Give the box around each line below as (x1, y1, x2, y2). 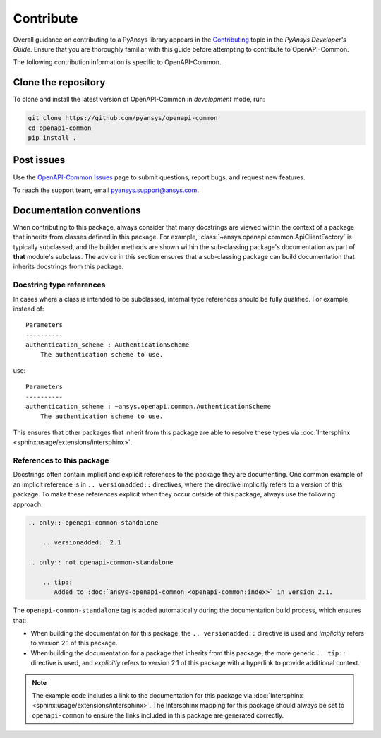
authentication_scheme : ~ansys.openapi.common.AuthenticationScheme (25, 403, 272, 411)
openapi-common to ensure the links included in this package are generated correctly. (32, 710, 284, 720)
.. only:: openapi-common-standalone (28, 519, 159, 527)
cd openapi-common (28, 124, 92, 132)
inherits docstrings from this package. (13, 262, 123, 271)
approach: (13, 500, 43, 508)
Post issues (13, 154, 66, 166)
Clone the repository (13, 76, 106, 88)
